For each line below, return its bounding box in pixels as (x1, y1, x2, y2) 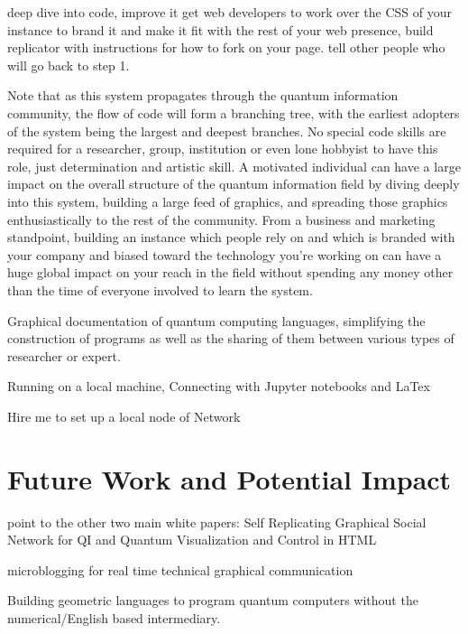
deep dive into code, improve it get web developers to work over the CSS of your (7, 3, 452, 21)
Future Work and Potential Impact (7, 460, 452, 497)
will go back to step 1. (7, 55, 130, 74)
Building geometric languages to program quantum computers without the (7, 591, 418, 610)
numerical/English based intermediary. (7, 608, 221, 627)
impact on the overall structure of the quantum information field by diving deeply (7, 174, 460, 193)
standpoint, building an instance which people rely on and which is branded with (7, 228, 455, 247)
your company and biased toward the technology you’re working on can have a (7, 245, 442, 264)
